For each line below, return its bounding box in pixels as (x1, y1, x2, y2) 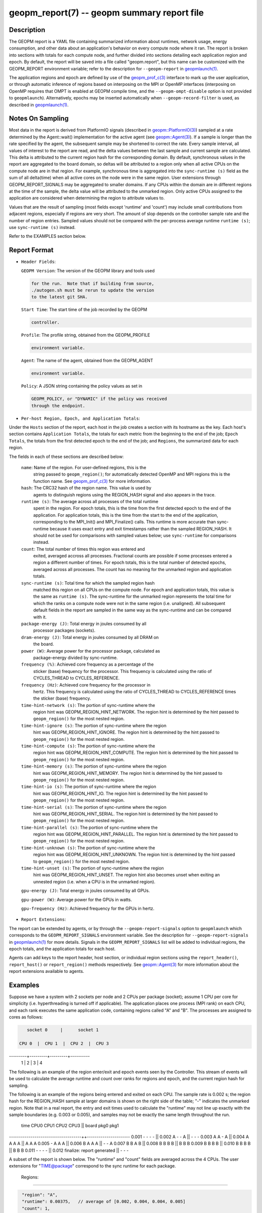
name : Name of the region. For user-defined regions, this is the (21, 465, 147, 470)
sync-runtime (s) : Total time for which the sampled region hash (21, 580, 155, 586)
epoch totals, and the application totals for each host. (9, 946, 116, 951)
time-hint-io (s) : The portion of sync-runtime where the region (21, 784, 156, 789)
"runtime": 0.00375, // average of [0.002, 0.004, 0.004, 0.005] (22, 1199, 186, 1204)
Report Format (9, 246, 54, 254)
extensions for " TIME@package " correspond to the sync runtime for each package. (9, 1163, 177, 1169)
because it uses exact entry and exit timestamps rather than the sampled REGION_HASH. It (49, 525, 232, 531)
